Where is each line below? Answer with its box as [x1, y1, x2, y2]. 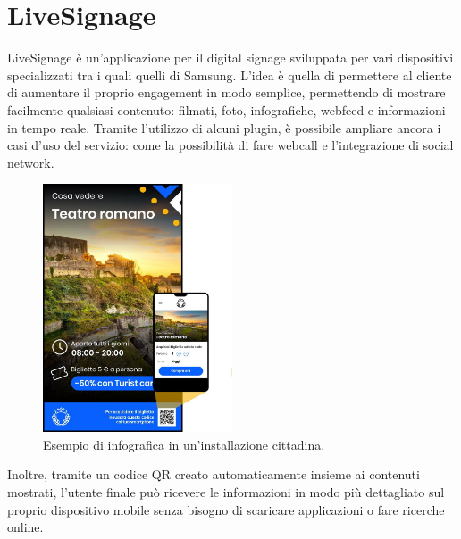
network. [7, 153, 54, 171]
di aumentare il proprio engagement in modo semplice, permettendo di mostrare [7, 83, 446, 102]
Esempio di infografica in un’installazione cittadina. [43, 435, 325, 453]
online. [7, 518, 44, 536]
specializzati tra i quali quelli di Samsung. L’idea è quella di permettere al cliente [7, 65, 452, 84]
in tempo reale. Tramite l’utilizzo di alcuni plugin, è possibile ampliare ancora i [7, 118, 441, 137]
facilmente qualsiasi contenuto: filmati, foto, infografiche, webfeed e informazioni [7, 100, 446, 119]
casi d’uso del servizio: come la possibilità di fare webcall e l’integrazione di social [7, 136, 454, 154]
